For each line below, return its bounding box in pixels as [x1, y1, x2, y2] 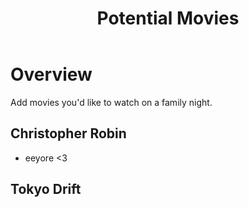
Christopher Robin [10, 125, 127, 142]
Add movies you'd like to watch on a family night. [10, 96, 213, 108]
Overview [10, 63, 93, 86]
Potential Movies [96, 7, 240, 30]
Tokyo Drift [10, 181, 82, 198]
